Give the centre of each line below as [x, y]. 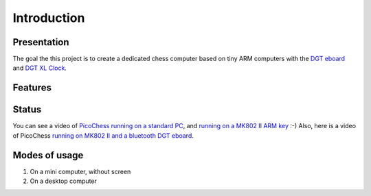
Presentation [41, 42]
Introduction [49, 18]
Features [32, 88]
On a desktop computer [64, 181]
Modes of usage [48, 155]
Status [27, 110]
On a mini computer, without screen [80, 171]
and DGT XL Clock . [40, 68]
